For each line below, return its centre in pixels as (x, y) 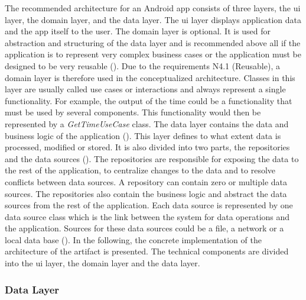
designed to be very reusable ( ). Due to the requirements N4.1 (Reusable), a (142, 65)
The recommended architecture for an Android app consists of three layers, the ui (153, 8)
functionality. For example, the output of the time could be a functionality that (149, 100)
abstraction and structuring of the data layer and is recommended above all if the (153, 42)
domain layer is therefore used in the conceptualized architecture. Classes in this (150, 77)
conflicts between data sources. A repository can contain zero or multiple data (146, 181)
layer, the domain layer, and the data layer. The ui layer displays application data (153, 19)
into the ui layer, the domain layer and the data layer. (102, 263)
